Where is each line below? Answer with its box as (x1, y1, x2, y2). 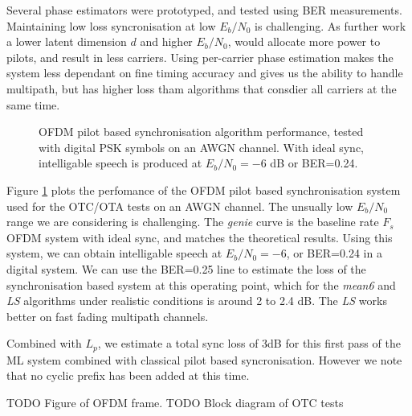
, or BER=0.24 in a (286, 245, 382, 262)
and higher (140, 33, 193, 50)
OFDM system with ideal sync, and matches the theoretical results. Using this (6, 229, 393, 245)
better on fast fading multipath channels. (6, 307, 209, 324)
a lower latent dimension (6, 33, 127, 50)
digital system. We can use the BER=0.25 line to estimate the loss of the (6, 260, 366, 277)
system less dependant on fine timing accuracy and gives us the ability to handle (6, 64, 403, 81)
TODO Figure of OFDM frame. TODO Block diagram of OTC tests (6, 393, 344, 410)
